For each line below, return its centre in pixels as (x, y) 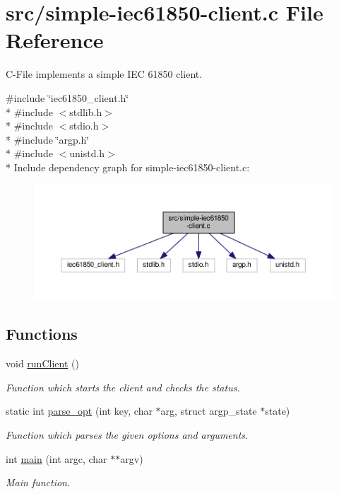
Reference (55, 40)
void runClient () (42, 363)
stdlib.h (86, 111)
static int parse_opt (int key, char (79, 411)
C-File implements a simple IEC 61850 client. (104, 74)
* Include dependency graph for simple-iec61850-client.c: (128, 167)
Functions (42, 334)
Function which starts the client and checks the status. (123, 387)
